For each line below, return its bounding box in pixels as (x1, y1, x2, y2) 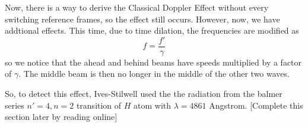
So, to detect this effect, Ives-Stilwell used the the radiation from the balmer (5, 87, 282, 100)
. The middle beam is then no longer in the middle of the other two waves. (18, 67, 290, 80)
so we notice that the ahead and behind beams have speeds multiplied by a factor (5, 56, 302, 68)
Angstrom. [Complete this (209, 99, 303, 111)
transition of (76, 99, 122, 111)
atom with (134, 99, 172, 111)
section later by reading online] (5, 110, 118, 123)
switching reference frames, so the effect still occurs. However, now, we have (5, 12, 280, 25)
